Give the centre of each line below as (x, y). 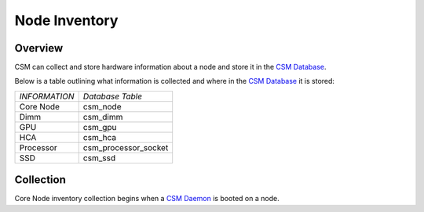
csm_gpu (100, 127)
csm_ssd (99, 158)
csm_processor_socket (126, 147)
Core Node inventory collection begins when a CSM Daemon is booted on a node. (147, 199)
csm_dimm (103, 117)
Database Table (113, 96)
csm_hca (100, 137)
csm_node (102, 106)
